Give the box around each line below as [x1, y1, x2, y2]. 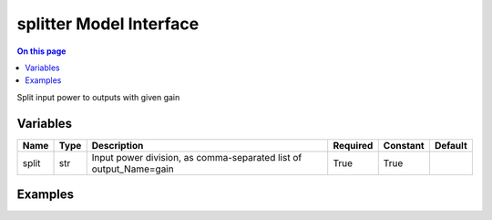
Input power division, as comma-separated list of [91, 151, 302, 163]
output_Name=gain [91, 162, 174, 175]
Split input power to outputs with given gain [16, 91, 180, 102]
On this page [16, 46, 67, 57]
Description [91, 139, 144, 152]
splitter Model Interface [16, 14, 200, 34]
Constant [383, 139, 425, 152]
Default [434, 139, 468, 152]
